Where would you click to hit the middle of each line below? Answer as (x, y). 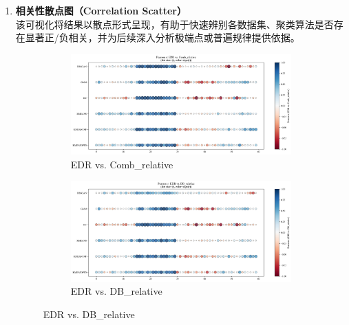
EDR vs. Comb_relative (122, 164)
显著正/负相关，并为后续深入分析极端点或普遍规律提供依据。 (162, 37)
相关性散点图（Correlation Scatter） (101, 10)
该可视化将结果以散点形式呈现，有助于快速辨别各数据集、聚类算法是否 (174, 24)
